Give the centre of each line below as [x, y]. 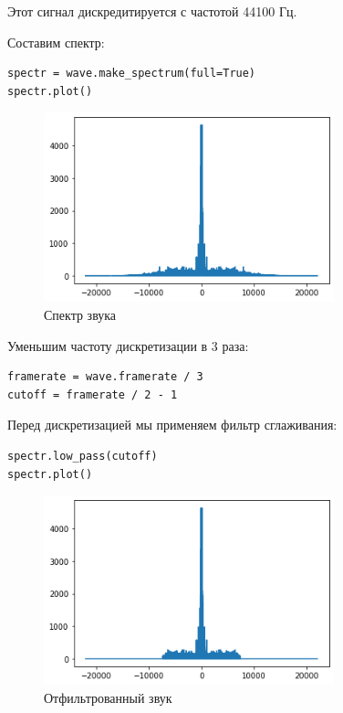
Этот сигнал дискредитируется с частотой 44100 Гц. [152, 11]
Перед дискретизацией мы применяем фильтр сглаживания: [172, 425]
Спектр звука [80, 314]
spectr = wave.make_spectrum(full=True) [132, 74]
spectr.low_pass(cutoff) [83, 456]
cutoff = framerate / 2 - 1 [93, 394]
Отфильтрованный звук [108, 697]
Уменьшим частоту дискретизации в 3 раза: [128, 345]
